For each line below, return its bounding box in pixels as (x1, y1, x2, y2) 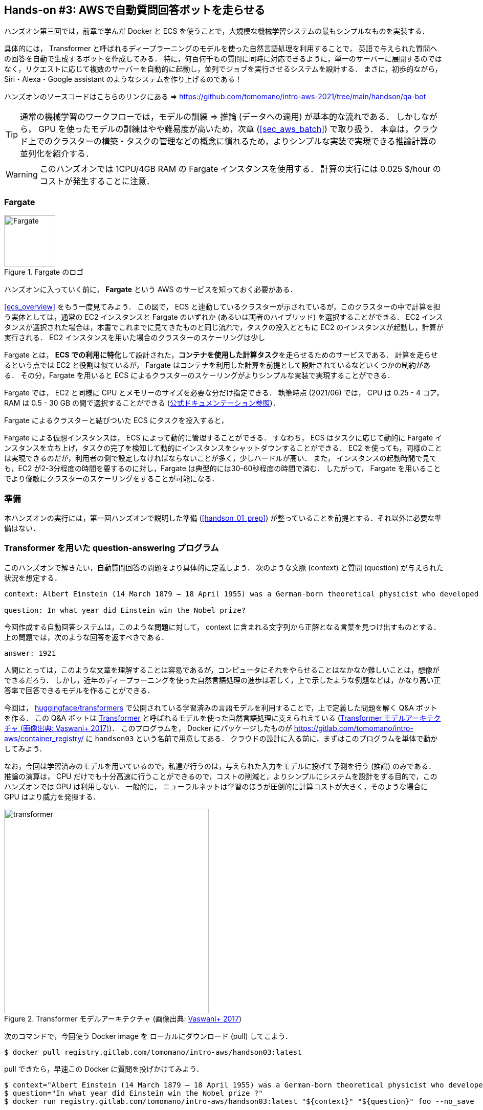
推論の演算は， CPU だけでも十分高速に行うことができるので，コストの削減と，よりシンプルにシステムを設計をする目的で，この (4, 771, 437, 781)
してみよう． (4, 744, 47, 753)
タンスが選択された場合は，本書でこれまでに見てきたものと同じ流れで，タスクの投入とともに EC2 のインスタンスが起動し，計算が (4, 323, 444, 332)
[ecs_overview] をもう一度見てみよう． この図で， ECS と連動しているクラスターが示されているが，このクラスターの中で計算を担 (4, 302, 441, 312)
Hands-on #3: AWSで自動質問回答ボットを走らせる (4, 4, 266, 16)
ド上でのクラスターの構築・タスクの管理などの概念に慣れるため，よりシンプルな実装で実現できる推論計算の (20, 136, 436, 147)
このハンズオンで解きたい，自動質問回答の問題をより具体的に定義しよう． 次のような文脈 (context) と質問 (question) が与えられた (4, 563, 444, 572)
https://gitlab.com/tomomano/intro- (294, 723, 413, 732)
